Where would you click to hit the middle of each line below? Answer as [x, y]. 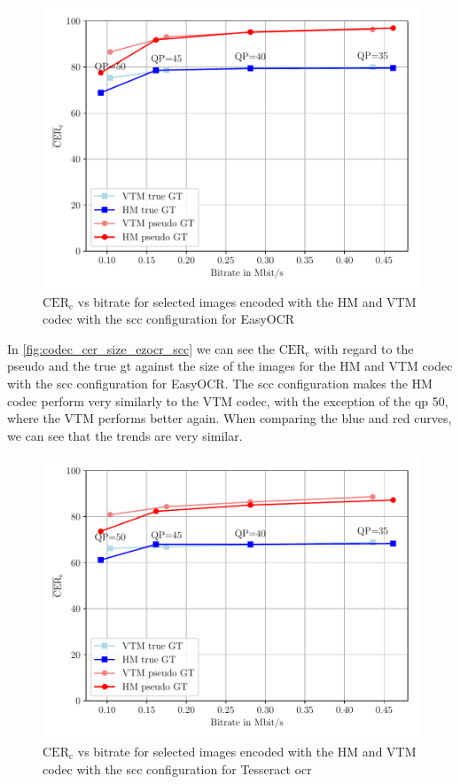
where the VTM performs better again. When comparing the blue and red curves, [230, 418]
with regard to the [364, 348]
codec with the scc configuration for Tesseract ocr [177, 768]
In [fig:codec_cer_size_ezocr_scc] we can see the [141, 348]
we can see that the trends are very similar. [125, 435]
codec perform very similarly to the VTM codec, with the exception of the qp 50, [228, 400]
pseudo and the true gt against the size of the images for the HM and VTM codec [230, 366]
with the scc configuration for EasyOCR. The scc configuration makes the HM [220, 383]
